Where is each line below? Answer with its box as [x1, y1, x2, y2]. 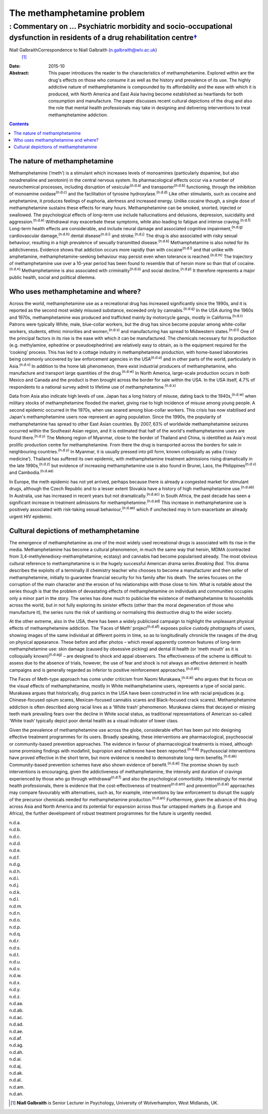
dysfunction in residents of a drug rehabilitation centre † [9, 33, 198, 42]
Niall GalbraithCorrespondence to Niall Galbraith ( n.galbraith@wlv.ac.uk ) [9, 47, 157, 53]
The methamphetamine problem [9, 7, 145, 18]
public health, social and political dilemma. [9, 274, 96, 280]
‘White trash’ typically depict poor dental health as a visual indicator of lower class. [9, 718, 179, 724]
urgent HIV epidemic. [9, 514, 53, 519]
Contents [9, 121, 29, 127]
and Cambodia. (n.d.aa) [9, 469, 54, 476]
